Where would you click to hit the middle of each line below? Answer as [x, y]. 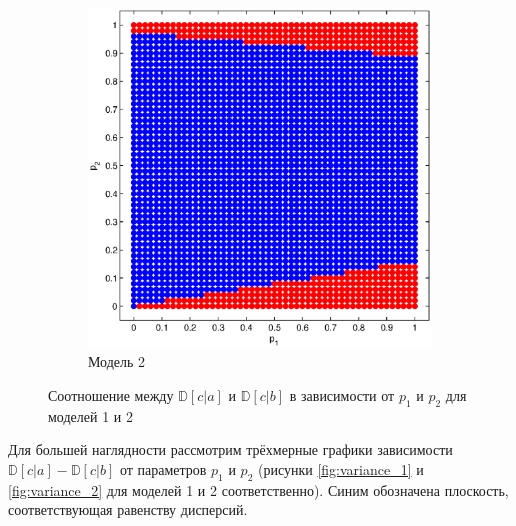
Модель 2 [117, 361]
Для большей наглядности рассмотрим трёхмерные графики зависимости [230, 449]
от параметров [163, 468]
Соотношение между [111, 394]
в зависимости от [342, 394]
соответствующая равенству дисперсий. [128, 509]
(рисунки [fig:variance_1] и [341, 468]
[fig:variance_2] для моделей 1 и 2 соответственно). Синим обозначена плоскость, [258, 489]
